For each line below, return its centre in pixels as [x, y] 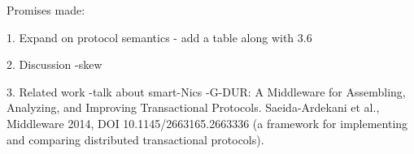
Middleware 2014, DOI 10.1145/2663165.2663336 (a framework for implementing [207, 123]
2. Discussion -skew [54, 64]
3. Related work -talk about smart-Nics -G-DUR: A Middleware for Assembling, [206, 91]
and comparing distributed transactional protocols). [135, 139]
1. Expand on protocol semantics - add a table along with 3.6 [159, 37]
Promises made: [46, 10]
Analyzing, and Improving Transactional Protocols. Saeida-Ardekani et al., [193, 107]
